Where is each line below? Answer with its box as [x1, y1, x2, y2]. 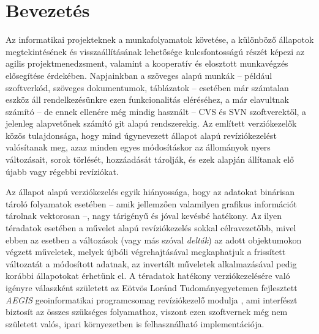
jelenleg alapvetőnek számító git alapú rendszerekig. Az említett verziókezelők [6, 117, 297, 130]
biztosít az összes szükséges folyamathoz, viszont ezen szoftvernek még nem [6, 305, 288, 318]
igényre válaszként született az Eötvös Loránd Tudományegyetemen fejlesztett [6, 281, 298, 294]
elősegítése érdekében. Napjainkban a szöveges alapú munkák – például [6, 69, 272, 81]
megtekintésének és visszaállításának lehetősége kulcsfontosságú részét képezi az [6, 45, 304, 58]
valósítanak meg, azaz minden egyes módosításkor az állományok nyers [6, 141, 271, 154]
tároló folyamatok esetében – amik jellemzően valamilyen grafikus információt [6, 197, 297, 210]
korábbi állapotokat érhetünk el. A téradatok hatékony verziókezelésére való [6, 269, 290, 282]
